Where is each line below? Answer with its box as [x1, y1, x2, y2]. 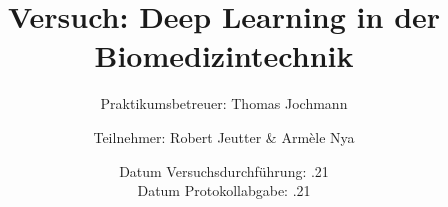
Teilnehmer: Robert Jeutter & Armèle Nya [93, 126, 355, 147]
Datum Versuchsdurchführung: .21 [119, 160, 329, 181]
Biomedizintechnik [94, 35, 354, 76]
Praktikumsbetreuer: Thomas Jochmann [100, 93, 348, 114]
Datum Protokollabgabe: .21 [137, 180, 311, 201]
